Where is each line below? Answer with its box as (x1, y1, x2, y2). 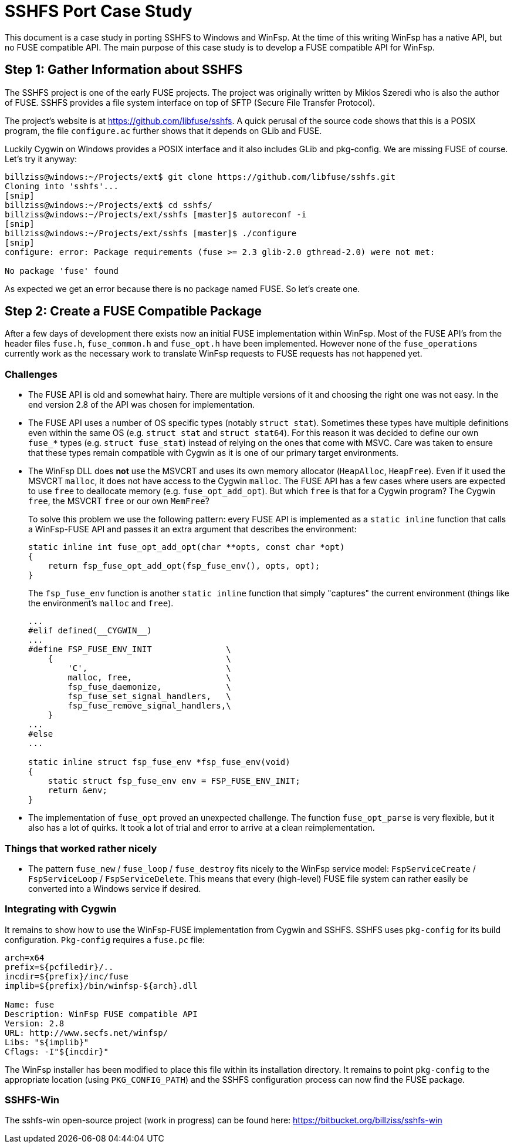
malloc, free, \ (67, 673, 231, 683)
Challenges (5, 368, 58, 380)
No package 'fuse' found (5, 266, 119, 276)
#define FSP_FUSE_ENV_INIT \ (28, 645, 231, 654)
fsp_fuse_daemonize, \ (67, 682, 231, 692)
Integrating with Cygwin (5, 903, 117, 915)
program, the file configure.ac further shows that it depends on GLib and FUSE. (5, 125, 322, 136)
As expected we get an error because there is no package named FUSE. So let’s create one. (5, 283, 360, 294)
